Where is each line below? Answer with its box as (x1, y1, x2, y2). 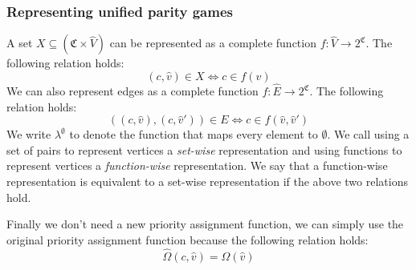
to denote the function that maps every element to (69, 126, 318, 143)
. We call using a (327, 126, 410, 143)
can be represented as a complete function (109, 34, 316, 51)
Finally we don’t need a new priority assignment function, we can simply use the (6, 216, 404, 232)
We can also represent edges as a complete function (6, 83, 259, 99)
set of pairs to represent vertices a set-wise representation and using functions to (6, 141, 402, 158)
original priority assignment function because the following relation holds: (6, 231, 369, 248)
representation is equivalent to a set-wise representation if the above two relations (6, 173, 408, 189)
